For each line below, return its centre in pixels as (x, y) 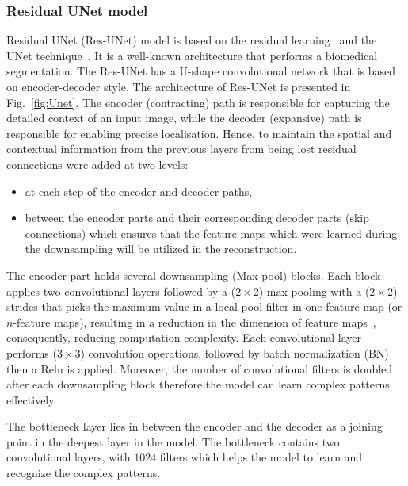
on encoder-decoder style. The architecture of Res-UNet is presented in (179, 86)
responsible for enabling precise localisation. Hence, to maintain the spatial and (199, 133)
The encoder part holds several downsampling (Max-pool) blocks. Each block (194, 275)
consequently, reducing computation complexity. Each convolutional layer (184, 337)
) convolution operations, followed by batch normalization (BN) (235, 352)
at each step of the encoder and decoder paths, (139, 191)
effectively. (32, 399)
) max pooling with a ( (314, 291)
